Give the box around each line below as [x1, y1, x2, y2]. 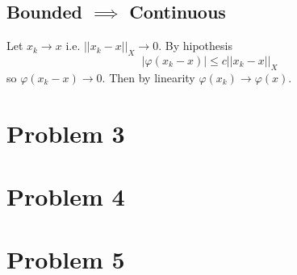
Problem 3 [6, 116, 125, 149]
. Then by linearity [102, 69, 195, 85]
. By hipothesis [158, 37, 232, 54]
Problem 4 [6, 179, 125, 212]
